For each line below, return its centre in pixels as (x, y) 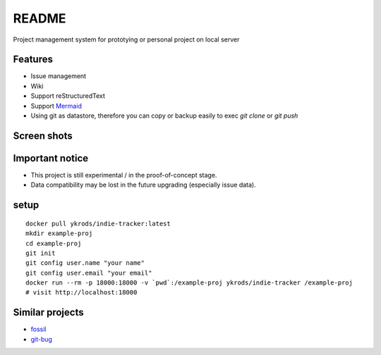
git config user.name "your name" (85, 263)
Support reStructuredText (68, 96)
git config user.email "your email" (89, 273)
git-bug (42, 339)
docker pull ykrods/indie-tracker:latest (98, 223)
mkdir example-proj (59, 233)
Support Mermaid (56, 106)
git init (41, 253)
